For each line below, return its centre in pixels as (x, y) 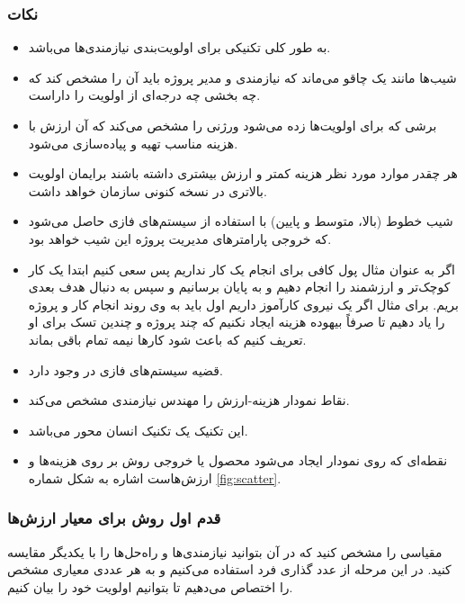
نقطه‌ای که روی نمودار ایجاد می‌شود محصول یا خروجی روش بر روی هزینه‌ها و (238, 460)
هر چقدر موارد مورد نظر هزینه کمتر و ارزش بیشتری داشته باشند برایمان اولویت (243, 173)
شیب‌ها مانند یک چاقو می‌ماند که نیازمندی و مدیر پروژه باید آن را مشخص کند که (242, 77)
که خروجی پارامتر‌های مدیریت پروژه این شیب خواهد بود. (180, 238)
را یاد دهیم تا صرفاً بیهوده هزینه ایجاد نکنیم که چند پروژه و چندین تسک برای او (237, 322)
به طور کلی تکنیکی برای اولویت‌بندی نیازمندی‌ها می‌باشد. (179, 47)
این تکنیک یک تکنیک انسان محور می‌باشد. (138, 430)
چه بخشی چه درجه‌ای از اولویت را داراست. (144, 95)
